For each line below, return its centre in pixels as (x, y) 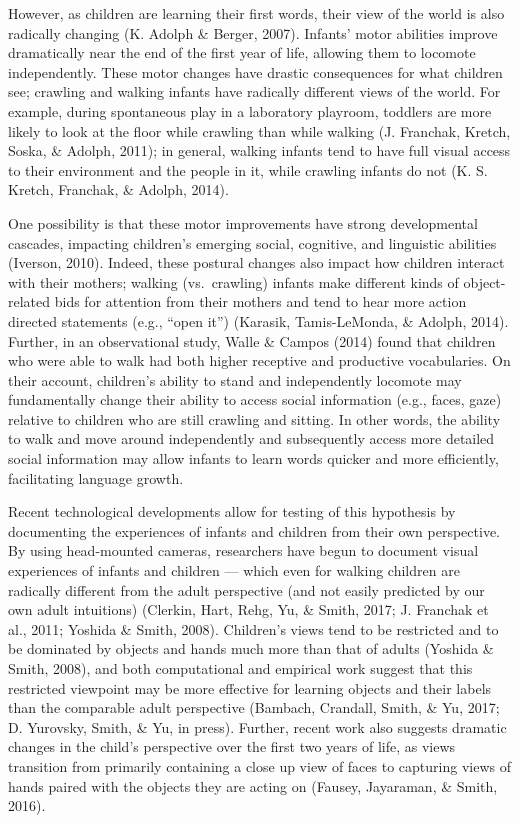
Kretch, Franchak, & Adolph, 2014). (118, 189)
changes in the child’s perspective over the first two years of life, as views (232, 746)
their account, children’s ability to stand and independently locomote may (235, 379)
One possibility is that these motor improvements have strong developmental (243, 222)
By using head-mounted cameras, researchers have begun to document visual (243, 550)
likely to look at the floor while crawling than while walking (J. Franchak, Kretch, (259, 130)
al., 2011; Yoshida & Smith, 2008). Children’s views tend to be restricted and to (253, 628)
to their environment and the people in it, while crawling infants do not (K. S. (248, 169)
